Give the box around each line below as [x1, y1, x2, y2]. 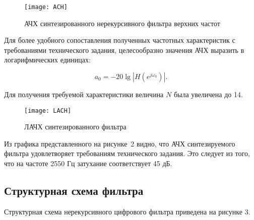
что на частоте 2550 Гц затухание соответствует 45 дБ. [4, 158, 172, 169]
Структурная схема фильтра [4, 183, 144, 198]
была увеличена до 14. [173, 89, 243, 100]
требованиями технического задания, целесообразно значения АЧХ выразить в [4, 44, 244, 55]
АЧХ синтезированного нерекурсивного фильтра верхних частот [24, 18, 220, 28]
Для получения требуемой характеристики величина [4, 89, 164, 100]
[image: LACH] [24, 107, 72, 114]
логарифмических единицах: [4, 54, 91, 65]
